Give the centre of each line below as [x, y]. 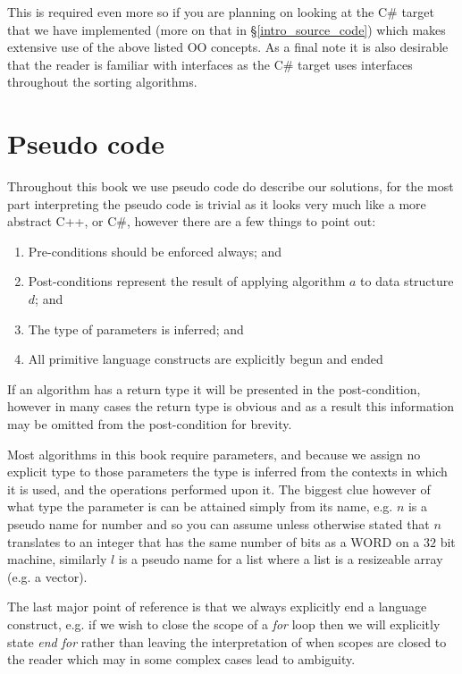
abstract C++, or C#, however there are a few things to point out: [192, 221]
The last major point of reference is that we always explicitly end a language [217, 607]
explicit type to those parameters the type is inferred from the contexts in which [227, 472]
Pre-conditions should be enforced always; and [155, 251]
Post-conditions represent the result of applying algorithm [187, 281]
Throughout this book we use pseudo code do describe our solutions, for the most [231, 186]
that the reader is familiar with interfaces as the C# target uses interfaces [210, 64]
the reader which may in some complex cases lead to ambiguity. [181, 659]
